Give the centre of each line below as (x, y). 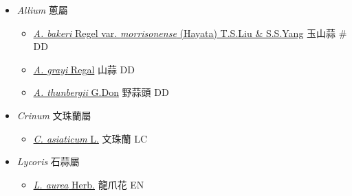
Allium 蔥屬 (42, 10)
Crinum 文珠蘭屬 (54, 115)
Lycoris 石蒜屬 (48, 161)
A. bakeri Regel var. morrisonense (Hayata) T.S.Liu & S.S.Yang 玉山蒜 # (190, 33)
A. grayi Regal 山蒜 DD (84, 69)
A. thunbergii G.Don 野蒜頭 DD (101, 92)
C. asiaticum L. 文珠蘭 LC (90, 138)
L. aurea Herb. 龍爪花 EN (89, 184)
